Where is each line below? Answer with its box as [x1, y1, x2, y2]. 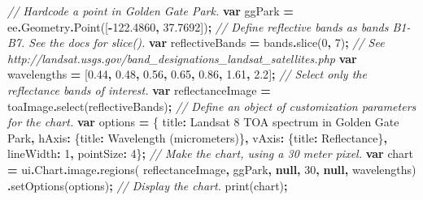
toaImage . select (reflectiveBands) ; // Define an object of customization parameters [7, 97, 416, 114]
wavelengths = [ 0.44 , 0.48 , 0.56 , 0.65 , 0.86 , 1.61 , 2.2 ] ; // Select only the [7, 66, 367, 83]
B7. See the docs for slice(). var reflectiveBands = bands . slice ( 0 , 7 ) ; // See [7, 34, 385, 51]
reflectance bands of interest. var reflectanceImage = [7, 81, 271, 98]
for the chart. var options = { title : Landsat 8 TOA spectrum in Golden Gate [7, 113, 399, 130]
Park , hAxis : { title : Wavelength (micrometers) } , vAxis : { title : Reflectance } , [7, 129, 387, 146]
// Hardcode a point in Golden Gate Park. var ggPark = [7, 2, 294, 19]
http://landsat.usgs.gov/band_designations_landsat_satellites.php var [7, 49, 357, 66]
